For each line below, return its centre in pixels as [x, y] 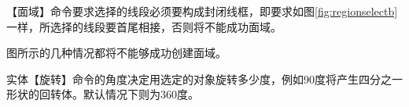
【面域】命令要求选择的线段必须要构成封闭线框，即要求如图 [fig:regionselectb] [202, 11]
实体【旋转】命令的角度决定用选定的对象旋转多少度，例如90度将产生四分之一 [204, 78]
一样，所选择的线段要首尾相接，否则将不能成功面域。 [144, 26]
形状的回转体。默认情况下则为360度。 [103, 94]
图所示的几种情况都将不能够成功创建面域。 [116, 53]
